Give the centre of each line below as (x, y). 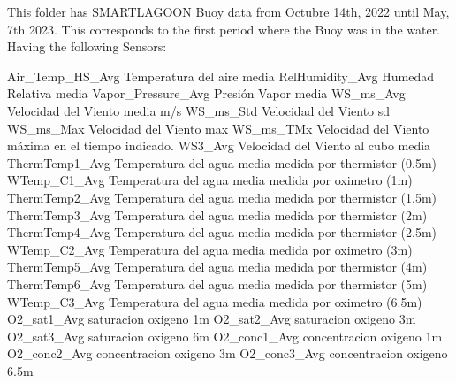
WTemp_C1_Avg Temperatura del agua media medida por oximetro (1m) (210, 180)
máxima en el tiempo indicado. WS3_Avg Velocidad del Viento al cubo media (219, 146)
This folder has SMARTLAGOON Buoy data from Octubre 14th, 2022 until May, (228, 11)
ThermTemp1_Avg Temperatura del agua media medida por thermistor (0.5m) (222, 162)
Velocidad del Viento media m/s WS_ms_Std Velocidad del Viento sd (199, 110)
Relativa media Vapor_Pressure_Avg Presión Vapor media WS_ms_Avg (206, 93)
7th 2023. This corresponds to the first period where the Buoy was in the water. (224, 29)
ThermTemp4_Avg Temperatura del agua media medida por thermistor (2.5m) (222, 232)
